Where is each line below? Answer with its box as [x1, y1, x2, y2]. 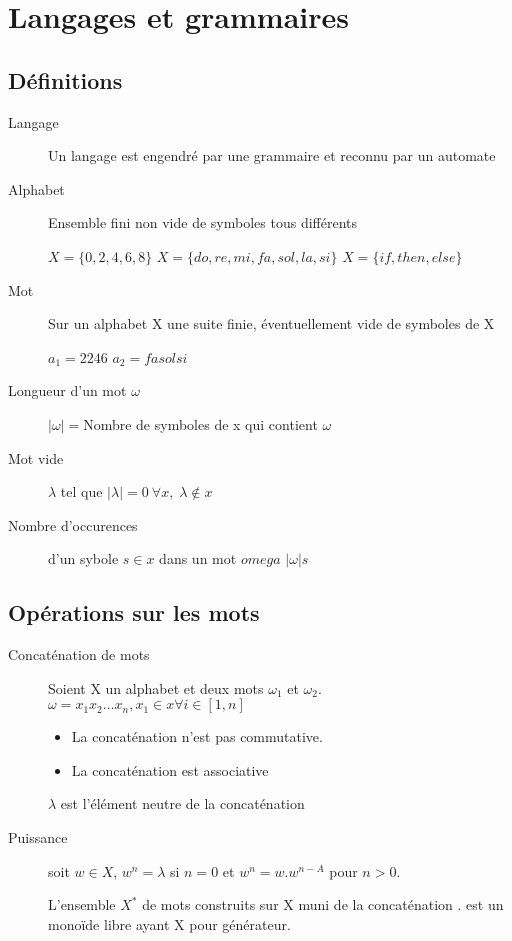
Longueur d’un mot [8, 380, 127, 401]
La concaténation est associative [71, 759, 269, 780]
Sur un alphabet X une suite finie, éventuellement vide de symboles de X [48, 313, 495, 334]
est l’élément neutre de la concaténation [60, 793, 305, 814]
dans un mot [159, 548, 237, 569]
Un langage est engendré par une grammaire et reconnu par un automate [48, 145, 496, 166]
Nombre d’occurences [8, 514, 138, 535]
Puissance [8, 827, 68, 848]
